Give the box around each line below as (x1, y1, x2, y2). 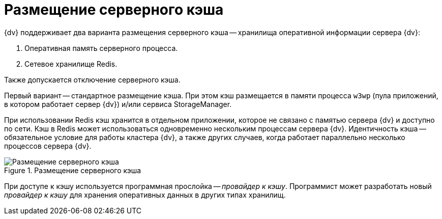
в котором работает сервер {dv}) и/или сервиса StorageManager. (4, 99, 232, 108)
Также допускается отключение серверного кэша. (4, 75, 181, 84)
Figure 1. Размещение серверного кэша (4, 166, 141, 175)
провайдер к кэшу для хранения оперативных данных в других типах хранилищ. (4, 190, 286, 199)
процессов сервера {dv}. (4, 141, 92, 150)
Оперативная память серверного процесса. (24, 43, 178, 52)
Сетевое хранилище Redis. (24, 59, 117, 68)
